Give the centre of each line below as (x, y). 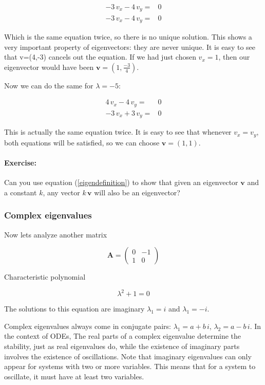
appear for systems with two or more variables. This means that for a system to (130, 366)
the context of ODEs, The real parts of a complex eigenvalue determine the (123, 336)
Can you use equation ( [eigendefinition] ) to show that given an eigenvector (121, 182)
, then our (234, 57)
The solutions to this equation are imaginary (74, 309)
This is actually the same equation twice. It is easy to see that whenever (118, 132)
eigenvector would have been (49, 67)
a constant (21, 192)
